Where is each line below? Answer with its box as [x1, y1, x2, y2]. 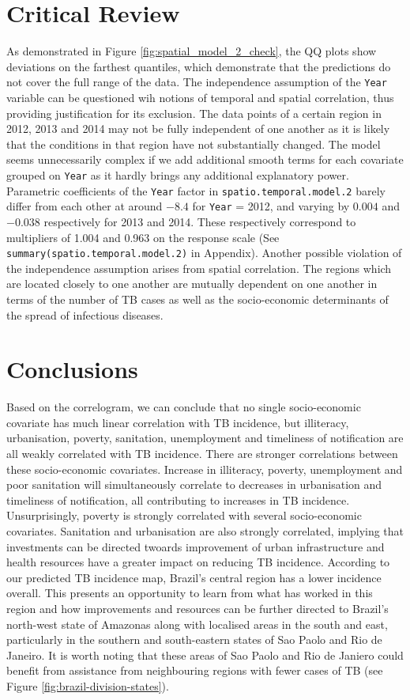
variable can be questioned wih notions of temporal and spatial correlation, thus [6, 89, 394, 105]
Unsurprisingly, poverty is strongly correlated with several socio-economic [6, 507, 362, 524]
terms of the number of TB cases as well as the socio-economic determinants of [6, 290, 389, 307]
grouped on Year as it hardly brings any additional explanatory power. [6, 166, 349, 183]
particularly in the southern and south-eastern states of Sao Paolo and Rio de [6, 631, 382, 648]
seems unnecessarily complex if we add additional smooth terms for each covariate [6, 151, 404, 168]
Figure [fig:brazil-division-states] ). [6, 677, 169, 694]
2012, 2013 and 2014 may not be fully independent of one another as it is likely [6, 120, 390, 137]
